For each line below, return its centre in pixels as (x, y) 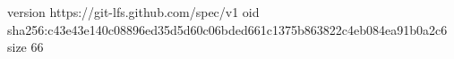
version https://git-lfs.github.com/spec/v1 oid (133, 12)
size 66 (26, 47)
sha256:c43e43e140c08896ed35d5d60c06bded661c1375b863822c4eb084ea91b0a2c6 (227, 29)
